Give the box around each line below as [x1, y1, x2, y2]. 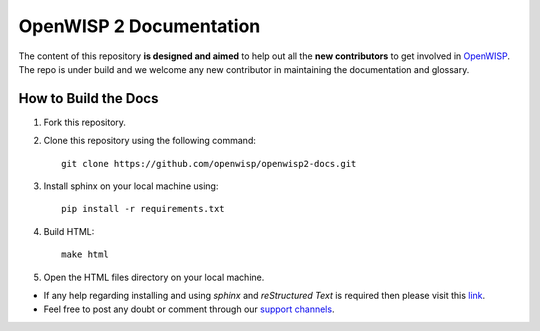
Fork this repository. [43, 116, 127, 128]
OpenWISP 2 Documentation [18, 15, 261, 37]
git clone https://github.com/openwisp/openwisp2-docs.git [61, 158, 357, 169]
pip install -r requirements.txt [61, 203, 225, 215]
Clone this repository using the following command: [43, 135, 257, 147]
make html [61, 249, 109, 260]
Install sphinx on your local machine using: [43, 180, 219, 192]
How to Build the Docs [18, 90, 159, 107]
